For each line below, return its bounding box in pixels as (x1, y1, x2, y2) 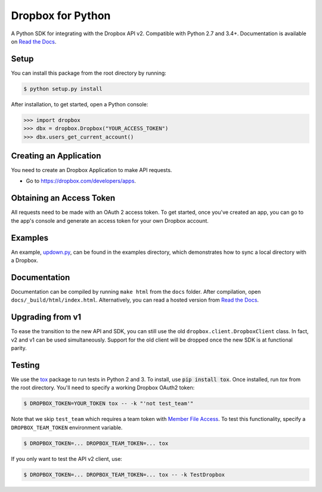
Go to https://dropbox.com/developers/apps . (26, 177, 137, 184)
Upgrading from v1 (11, 312, 82, 322)
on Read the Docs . (11, 38, 57, 45)
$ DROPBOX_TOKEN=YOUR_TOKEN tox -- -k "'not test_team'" (23, 400, 194, 407)
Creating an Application (11, 150, 101, 161)
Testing (11, 360, 40, 370)
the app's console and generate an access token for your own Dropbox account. (11, 217, 209, 224)
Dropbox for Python (11, 9, 111, 22)
